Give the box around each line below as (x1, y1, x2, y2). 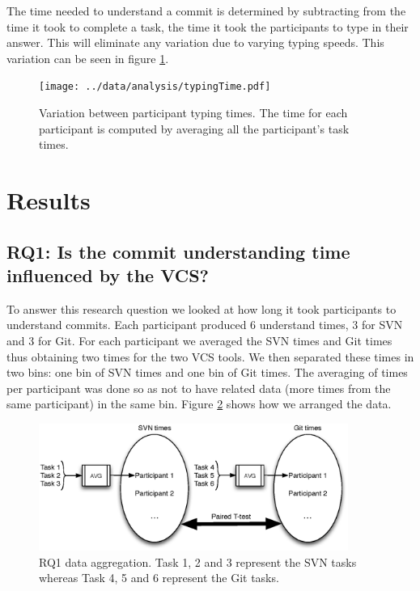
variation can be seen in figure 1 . (6, 49, 169, 66)
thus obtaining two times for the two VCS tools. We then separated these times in (6, 348, 414, 365)
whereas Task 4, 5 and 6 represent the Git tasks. (39, 569, 279, 586)
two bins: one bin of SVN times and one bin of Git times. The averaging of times (6, 364, 408, 381)
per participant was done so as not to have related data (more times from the (6, 379, 391, 396)
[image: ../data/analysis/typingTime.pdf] (39, 81, 271, 93)
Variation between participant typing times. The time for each (39, 104, 348, 121)
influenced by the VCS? (6, 262, 210, 287)
